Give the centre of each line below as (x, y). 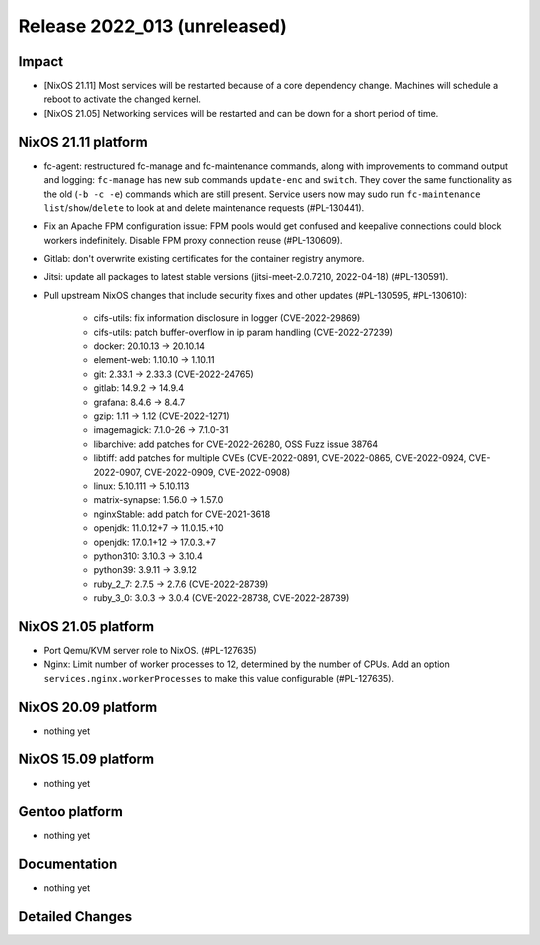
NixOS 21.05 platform (86, 626)
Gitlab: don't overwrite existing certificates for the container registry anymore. (204, 259)
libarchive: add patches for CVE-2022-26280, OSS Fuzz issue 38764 (236, 444)
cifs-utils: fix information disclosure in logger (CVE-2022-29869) (227, 318)
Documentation (68, 864)
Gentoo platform (71, 811)
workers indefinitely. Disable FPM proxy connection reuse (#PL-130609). (193, 240)
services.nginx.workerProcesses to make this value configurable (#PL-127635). (219, 678)
